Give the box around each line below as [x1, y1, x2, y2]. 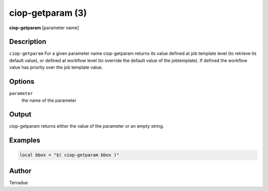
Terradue [9, 180, 28, 186]
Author [9, 166, 32, 175]
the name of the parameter [21, 97, 76, 103]
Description [9, 38, 47, 46]
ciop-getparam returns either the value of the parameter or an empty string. [9, 123, 164, 129]
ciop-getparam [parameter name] [9, 25, 79, 31]
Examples [9, 136, 41, 144]
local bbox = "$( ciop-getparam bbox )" [19, 152, 119, 158]
